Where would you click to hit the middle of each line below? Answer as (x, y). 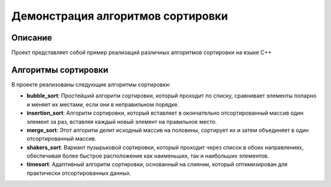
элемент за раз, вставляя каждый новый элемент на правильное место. (122, 121)
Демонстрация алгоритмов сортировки (120, 16)
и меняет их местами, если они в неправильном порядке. (103, 104)
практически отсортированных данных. (79, 173)
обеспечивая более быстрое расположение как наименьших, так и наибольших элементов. (148, 156)
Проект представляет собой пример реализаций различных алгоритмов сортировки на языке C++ (142, 53)
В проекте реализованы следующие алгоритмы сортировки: (91, 84)
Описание (32, 38)
